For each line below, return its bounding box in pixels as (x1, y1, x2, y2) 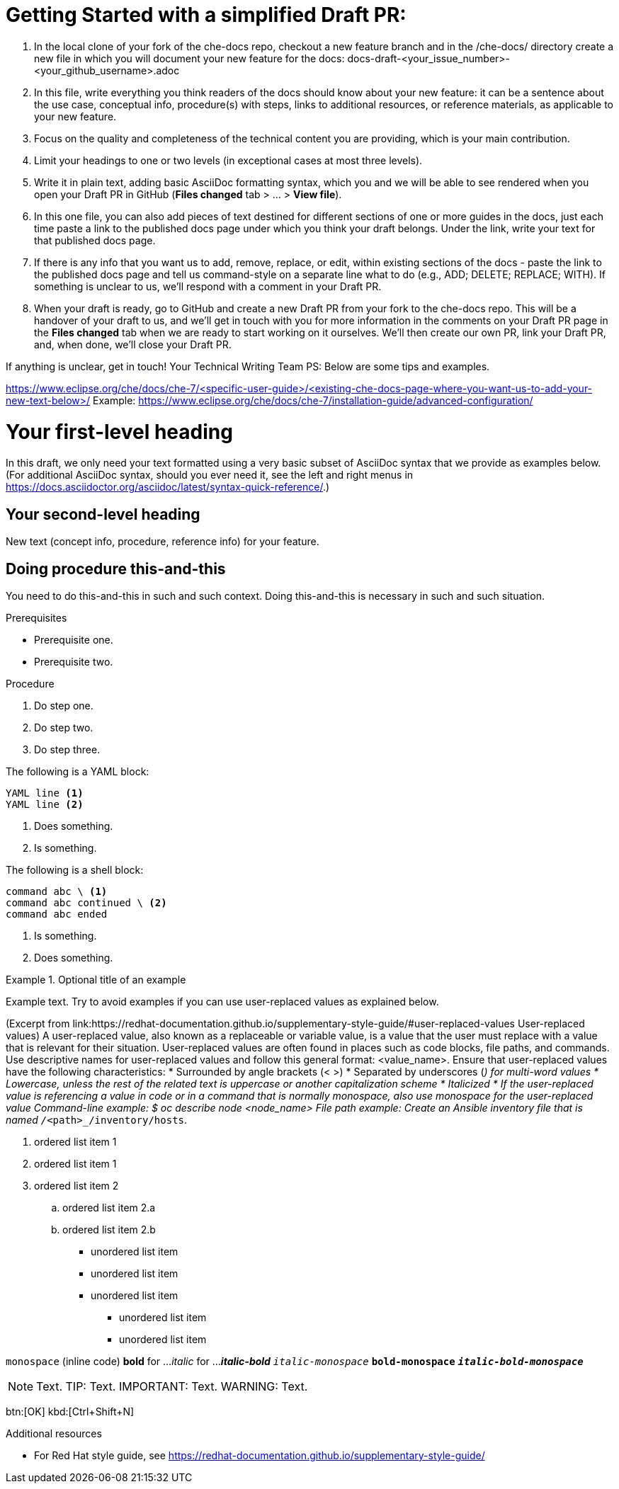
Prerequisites (6, 611, 67, 624)
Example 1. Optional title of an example (6, 973, 186, 986)
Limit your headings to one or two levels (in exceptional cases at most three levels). (34, 154, 423, 166)
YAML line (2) (6, 798, 84, 810)
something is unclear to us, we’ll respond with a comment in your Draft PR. (34, 280, 382, 292)
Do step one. (34, 699, 93, 712)
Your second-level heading (6, 505, 200, 523)
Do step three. (34, 743, 101, 755)
